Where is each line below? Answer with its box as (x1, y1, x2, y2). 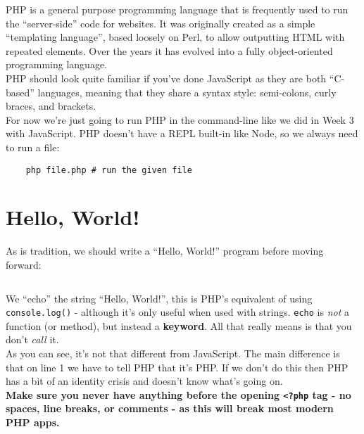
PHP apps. (6, 414, 60, 429)
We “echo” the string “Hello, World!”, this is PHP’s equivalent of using (6, 291, 313, 305)
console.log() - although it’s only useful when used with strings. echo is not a (6, 305, 350, 319)
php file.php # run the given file (25, 165, 192, 175)
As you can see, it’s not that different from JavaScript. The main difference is (6, 345, 340, 360)
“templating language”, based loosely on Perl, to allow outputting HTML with (6, 30, 345, 44)
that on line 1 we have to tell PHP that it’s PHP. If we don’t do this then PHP (6, 359, 349, 374)
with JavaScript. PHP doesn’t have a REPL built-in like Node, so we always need (6, 126, 358, 141)
